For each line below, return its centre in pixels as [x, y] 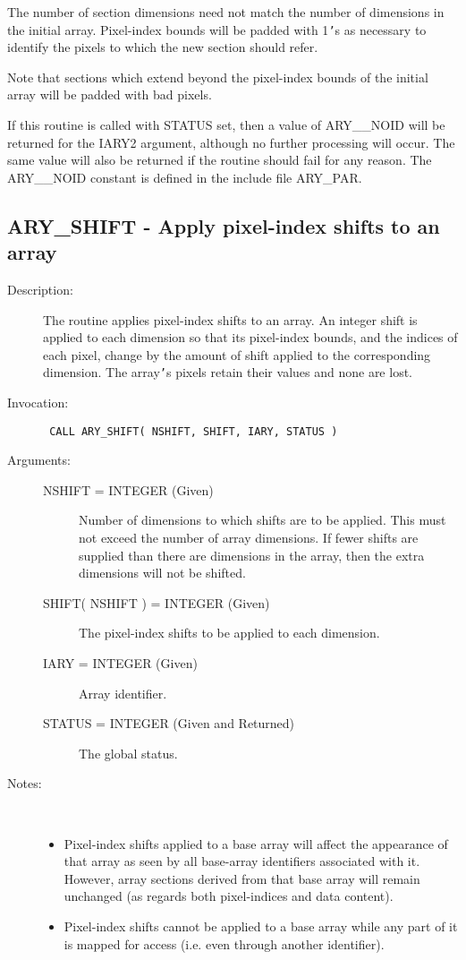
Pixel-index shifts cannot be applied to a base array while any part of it [261, 926]
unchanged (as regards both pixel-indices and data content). [229, 896]
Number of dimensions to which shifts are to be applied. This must [263, 520]
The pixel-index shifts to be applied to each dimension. [229, 633]
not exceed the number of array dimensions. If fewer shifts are [249, 538]
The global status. [128, 753]
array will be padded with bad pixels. [110, 94]
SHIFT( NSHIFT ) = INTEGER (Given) [157, 602]
